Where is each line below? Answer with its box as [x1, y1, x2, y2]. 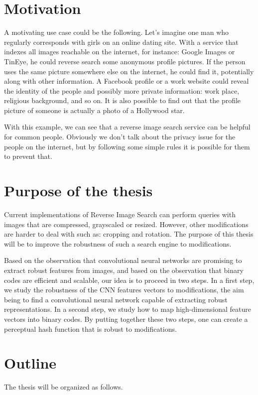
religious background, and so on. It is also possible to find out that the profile [4, 95, 241, 106]
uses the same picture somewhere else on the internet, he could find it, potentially [4, 66, 254, 76]
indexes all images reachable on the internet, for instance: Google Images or [4, 46, 235, 57]
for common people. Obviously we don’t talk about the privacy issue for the [4, 132, 236, 142]
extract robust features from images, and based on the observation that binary [4, 264, 244, 275]
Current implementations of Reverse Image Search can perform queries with [4, 209, 236, 219]
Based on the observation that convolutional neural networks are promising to [4, 255, 242, 265]
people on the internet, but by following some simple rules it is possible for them [4, 141, 250, 151]
